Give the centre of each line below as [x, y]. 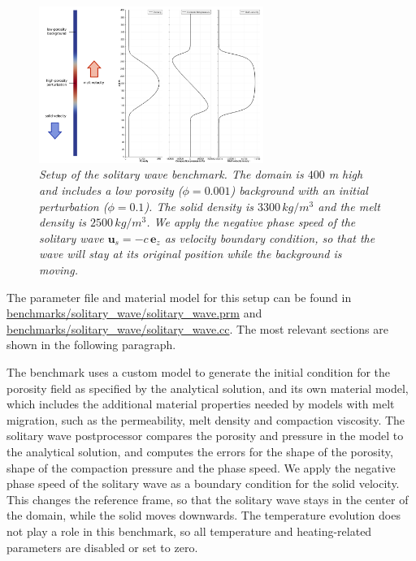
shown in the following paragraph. [91, 345]
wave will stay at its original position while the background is [191, 254]
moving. [58, 270]
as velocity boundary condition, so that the [270, 237]
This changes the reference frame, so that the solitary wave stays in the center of [208, 499]
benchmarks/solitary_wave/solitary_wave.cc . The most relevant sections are [197, 328]
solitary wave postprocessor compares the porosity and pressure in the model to [205, 436]
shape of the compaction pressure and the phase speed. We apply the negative [201, 467]
